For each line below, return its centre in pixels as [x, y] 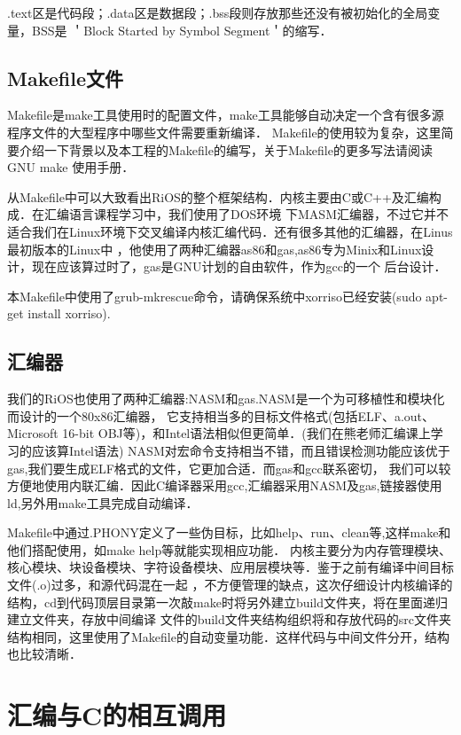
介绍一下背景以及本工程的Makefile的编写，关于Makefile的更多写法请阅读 [226, 149]
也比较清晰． [44, 654]
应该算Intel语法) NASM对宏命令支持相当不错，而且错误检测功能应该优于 [241, 450]
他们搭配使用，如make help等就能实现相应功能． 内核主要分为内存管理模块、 [229, 549]
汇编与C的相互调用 [117, 715]
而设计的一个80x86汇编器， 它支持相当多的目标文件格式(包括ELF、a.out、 [221, 415]
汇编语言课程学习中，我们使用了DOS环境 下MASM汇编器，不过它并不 [246, 214]
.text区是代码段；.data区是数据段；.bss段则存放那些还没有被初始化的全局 [218, 12]
